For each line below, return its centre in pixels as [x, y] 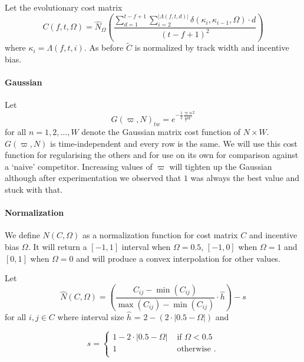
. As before [104, 47]
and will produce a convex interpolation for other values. [179, 258]
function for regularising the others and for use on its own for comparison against [152, 155]
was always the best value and [245, 178]
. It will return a [57, 246]
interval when [146, 246]
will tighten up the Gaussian [221, 166]
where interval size [91, 316]
